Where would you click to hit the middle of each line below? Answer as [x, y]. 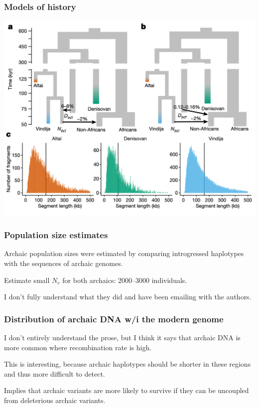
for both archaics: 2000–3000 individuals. [125, 280]
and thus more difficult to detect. [55, 373]
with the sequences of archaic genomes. [64, 263]
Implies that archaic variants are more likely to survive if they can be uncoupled [127, 390]
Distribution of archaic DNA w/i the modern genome [114, 319]
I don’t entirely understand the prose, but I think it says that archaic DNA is [122, 337]
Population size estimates [56, 235]
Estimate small [27, 280]
